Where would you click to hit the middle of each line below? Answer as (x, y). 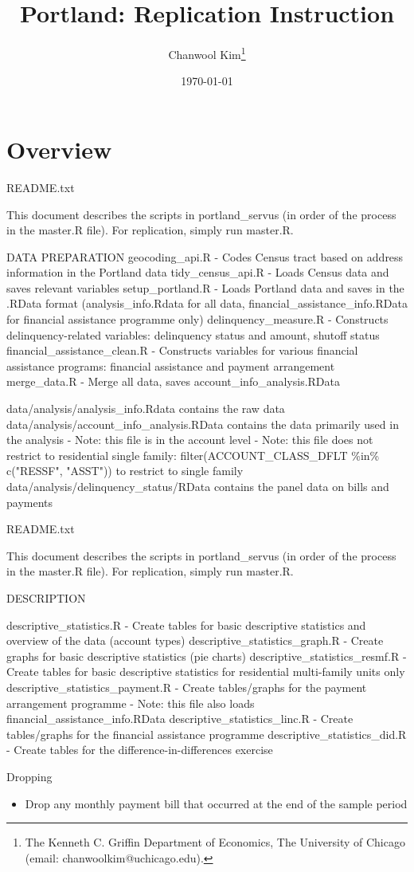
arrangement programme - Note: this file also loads (131, 703)
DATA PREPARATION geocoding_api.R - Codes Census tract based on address (205, 256)
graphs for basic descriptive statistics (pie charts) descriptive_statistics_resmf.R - (207, 656)
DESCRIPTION (46, 597)
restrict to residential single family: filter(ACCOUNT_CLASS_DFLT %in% (193, 455)
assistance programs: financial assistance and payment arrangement (171, 365)
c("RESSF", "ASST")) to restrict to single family (125, 471)
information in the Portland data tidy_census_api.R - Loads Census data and (198, 272)
